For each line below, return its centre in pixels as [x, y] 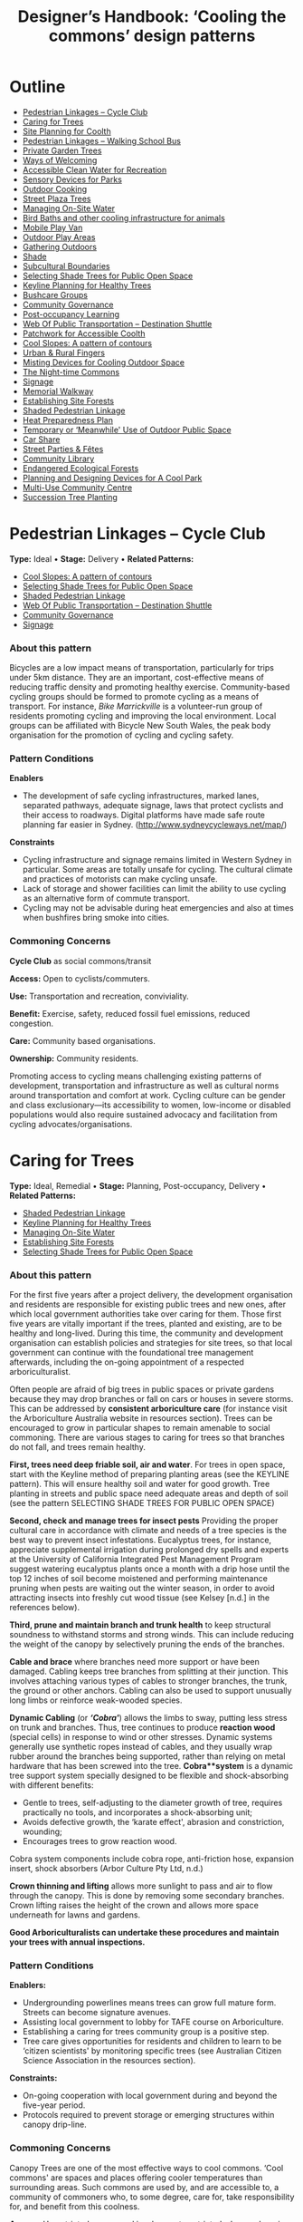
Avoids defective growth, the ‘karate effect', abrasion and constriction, [153, 1822]
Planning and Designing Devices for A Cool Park [112, 478]
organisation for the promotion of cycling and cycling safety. [122, 735]
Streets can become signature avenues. [97, 2013]
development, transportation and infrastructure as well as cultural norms [144, 1086]
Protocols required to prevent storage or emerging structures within [148, 2115]
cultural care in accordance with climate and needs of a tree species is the [148, 1530]
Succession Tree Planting [70, 497]
